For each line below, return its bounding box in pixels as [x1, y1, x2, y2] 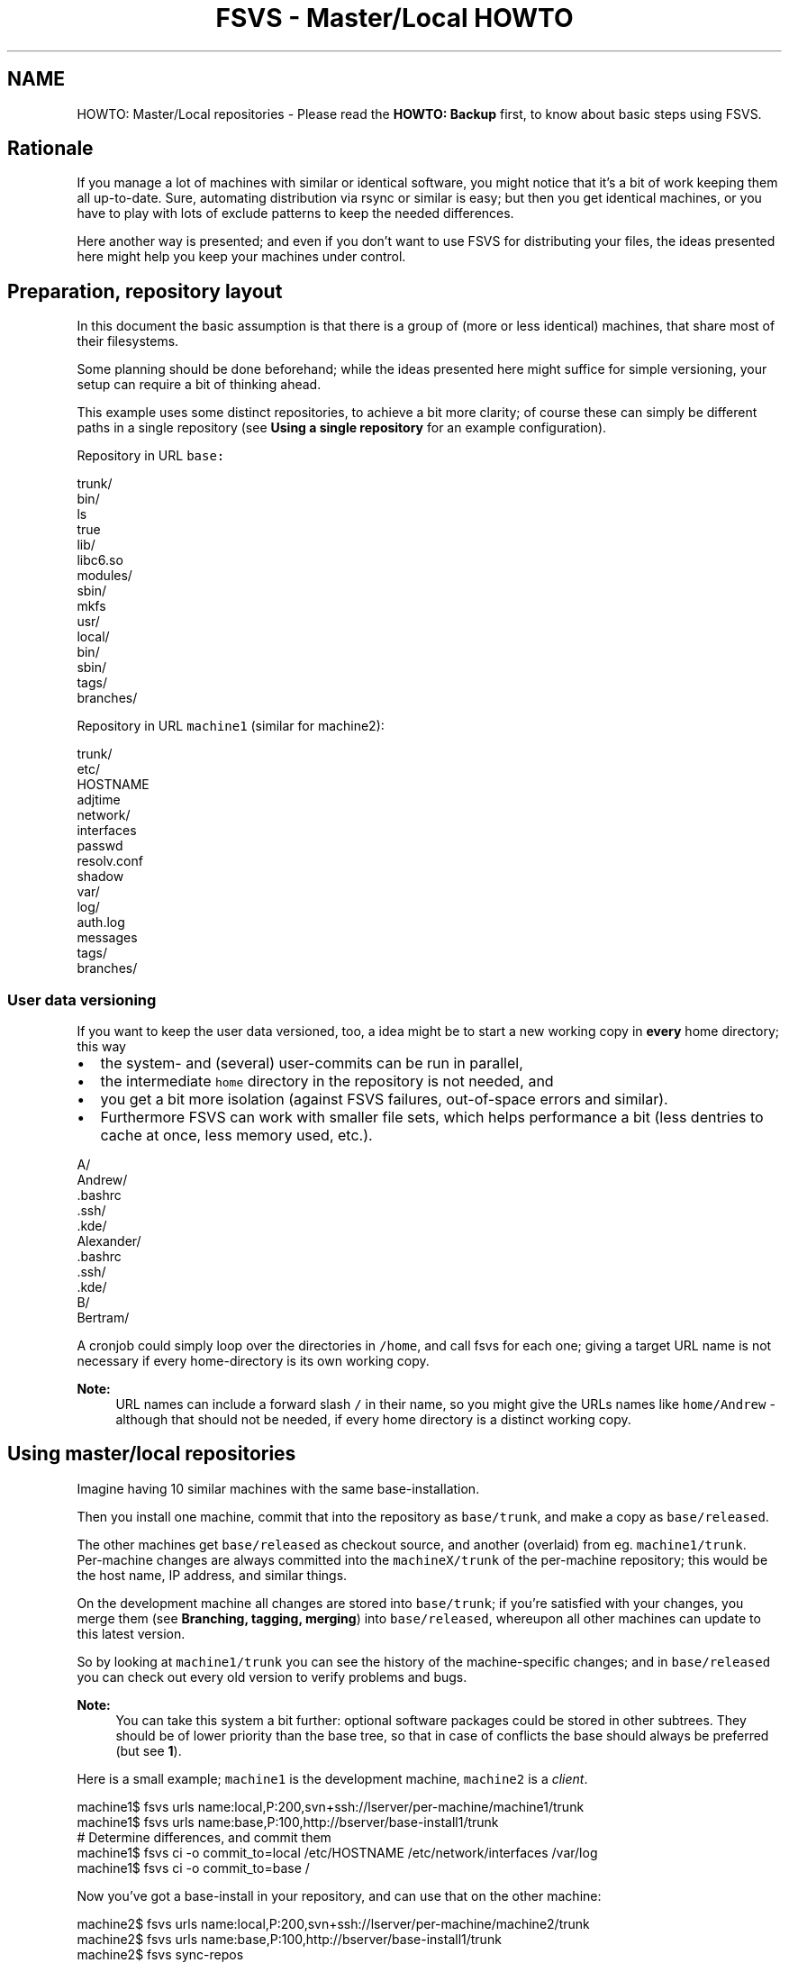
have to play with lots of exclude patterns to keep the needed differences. [77, 205, 514, 222]
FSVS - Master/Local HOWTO [215, 3, 574, 33]
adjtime [77, 792, 121, 808]
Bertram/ [77, 1310, 130, 1326]
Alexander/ [77, 1233, 141, 1250]
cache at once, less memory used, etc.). [100, 1126, 373, 1145]
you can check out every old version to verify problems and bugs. [77, 1668, 467, 1685]
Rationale [7, 137, 94, 160]
